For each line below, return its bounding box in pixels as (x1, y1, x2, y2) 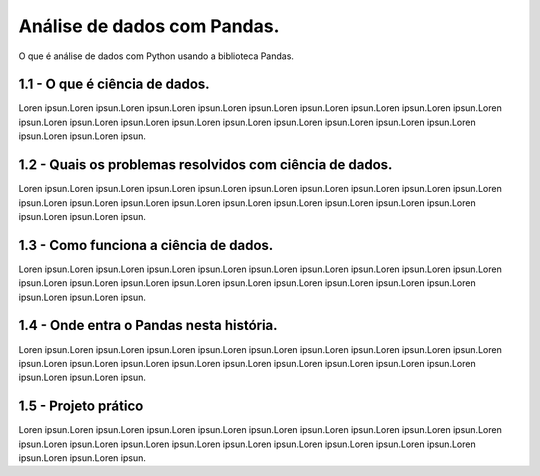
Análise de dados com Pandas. (18, 15, 280, 37)
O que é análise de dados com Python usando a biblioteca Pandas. (18, 50, 295, 62)
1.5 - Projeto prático (18, 398, 144, 415)
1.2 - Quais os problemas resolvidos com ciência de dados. (18, 156, 393, 174)
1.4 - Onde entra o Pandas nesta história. (18, 317, 279, 334)
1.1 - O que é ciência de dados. (18, 76, 210, 93)
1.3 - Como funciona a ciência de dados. (18, 236, 274, 254)
